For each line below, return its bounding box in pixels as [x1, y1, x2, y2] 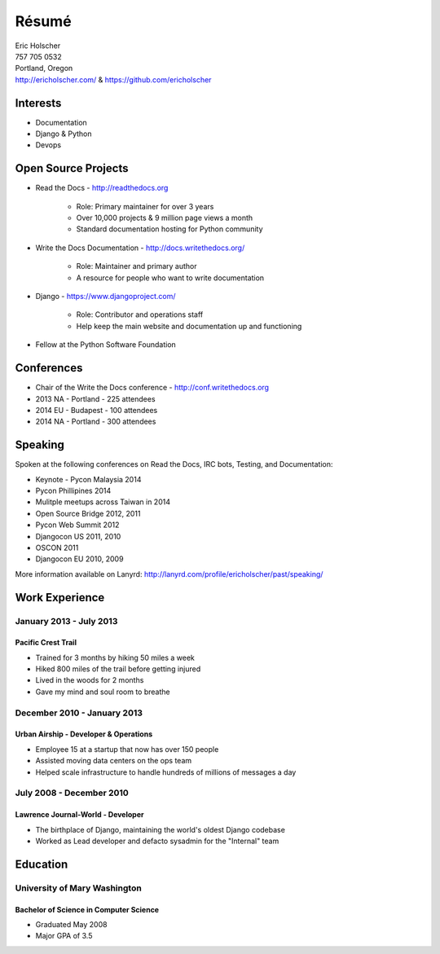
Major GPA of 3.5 [35, 931, 93, 941]
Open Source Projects [15, 161, 129, 175]
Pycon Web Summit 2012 [35, 520, 120, 530]
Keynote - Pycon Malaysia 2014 [35, 474, 142, 484]
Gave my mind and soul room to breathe [35, 687, 170, 697]
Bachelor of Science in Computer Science [15, 904, 159, 914]
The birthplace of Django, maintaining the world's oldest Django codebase [35, 824, 285, 834]
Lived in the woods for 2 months [35, 675, 144, 685]
